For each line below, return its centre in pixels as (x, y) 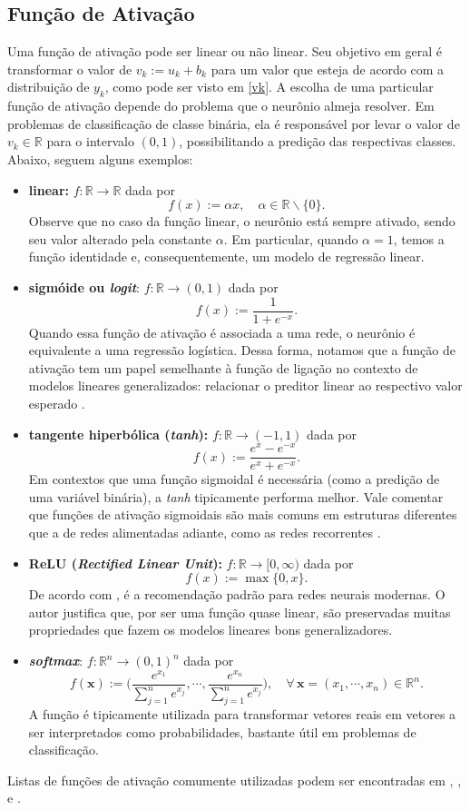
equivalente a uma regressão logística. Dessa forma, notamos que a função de (242, 350)
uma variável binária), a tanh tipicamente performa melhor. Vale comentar (236, 496)
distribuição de (49, 87)
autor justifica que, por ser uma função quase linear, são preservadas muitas (240, 612)
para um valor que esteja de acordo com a (328, 69)
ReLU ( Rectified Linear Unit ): (125, 563)
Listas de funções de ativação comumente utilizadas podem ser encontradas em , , (235, 780)
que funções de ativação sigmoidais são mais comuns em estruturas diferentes (243, 514)
